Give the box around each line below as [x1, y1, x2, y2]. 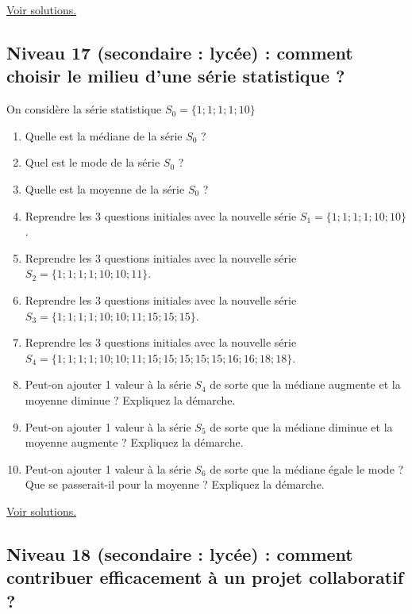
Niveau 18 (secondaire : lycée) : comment [6, 541, 353, 566]
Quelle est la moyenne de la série [25, 180, 185, 197]
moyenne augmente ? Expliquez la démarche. [25, 434, 244, 451]
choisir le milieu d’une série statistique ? [6, 63, 345, 88]
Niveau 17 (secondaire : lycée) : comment [6, 40, 353, 64]
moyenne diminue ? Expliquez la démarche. [25, 391, 236, 408]
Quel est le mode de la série [25, 154, 160, 171]
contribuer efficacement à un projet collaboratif [6, 565, 404, 589]
